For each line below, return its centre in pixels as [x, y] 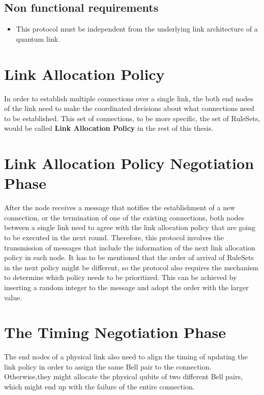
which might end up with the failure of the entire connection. [99, 387]
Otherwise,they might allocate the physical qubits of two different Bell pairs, [123, 376]
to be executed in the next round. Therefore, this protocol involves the [114, 237]
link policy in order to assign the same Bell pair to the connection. [108, 366]
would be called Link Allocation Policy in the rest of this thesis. [109, 128]
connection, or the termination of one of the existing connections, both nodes [124, 217]
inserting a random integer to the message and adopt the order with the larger [126, 287]
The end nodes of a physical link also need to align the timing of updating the [126, 357]
